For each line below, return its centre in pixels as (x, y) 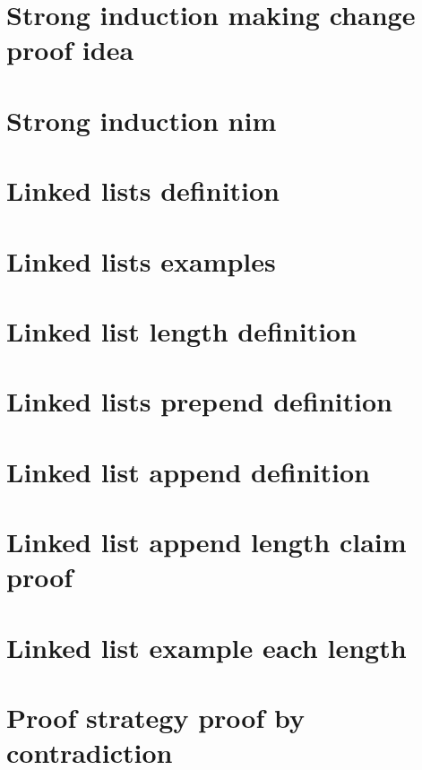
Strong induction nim (142, 120)
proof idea (70, 50)
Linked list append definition (188, 471)
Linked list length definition (182, 330)
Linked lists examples (141, 260)
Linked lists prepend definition (199, 401)
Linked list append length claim (207, 541)
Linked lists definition (143, 190)
